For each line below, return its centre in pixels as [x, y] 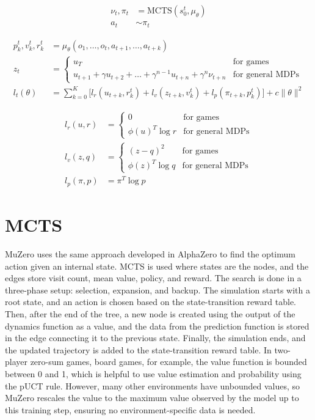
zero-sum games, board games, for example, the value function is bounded [168, 362]
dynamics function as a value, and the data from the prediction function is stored [157, 326]
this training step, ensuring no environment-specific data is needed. [130, 409]
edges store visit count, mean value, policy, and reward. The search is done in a [153, 278]
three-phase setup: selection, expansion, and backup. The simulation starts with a [157, 289]
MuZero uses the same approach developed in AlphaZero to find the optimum [150, 254]
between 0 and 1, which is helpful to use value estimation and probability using [153, 373]
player [16, 362]
